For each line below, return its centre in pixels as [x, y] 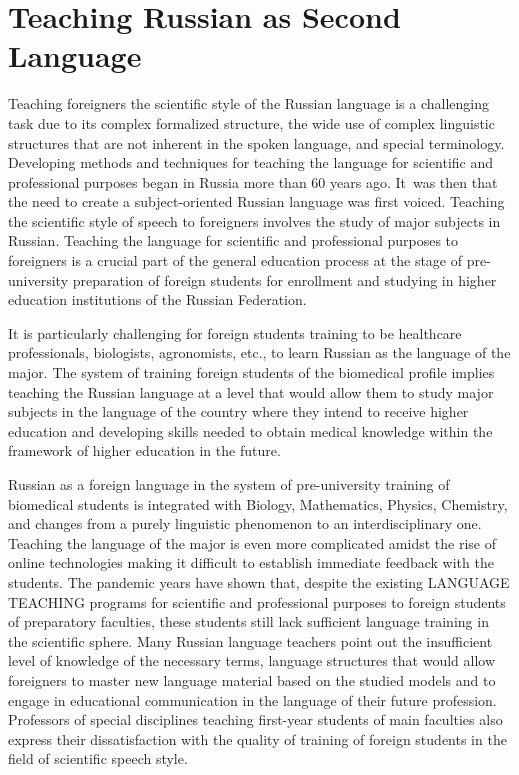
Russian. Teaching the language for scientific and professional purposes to [233, 240]
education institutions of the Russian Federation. [157, 299]
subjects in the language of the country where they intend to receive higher [238, 411]
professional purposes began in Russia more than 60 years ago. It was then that [253, 181]
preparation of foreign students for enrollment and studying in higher [284, 279]
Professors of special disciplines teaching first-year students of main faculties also [255, 719]
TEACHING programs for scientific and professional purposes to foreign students [257, 601]
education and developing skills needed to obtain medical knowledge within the [250, 430]
